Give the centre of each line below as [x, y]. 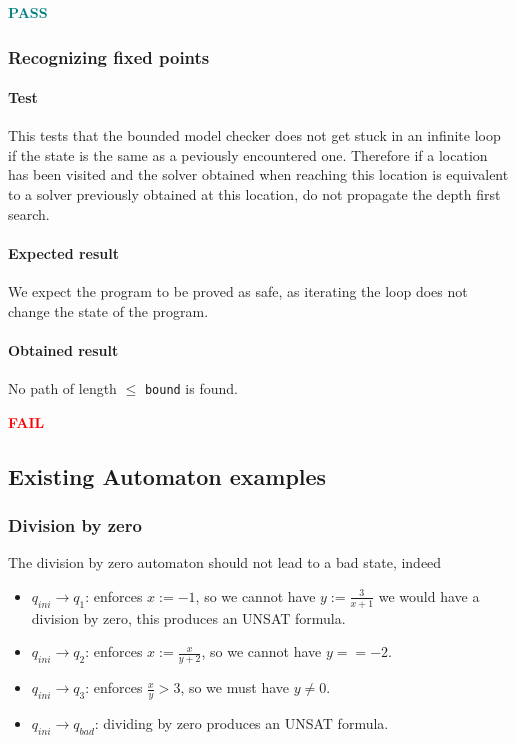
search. [29, 213]
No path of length [62, 387]
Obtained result [63, 349]
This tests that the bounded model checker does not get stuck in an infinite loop [254, 135]
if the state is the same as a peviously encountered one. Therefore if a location [248, 154]
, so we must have [234, 687]
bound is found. [191, 387]
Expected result [63, 252]
